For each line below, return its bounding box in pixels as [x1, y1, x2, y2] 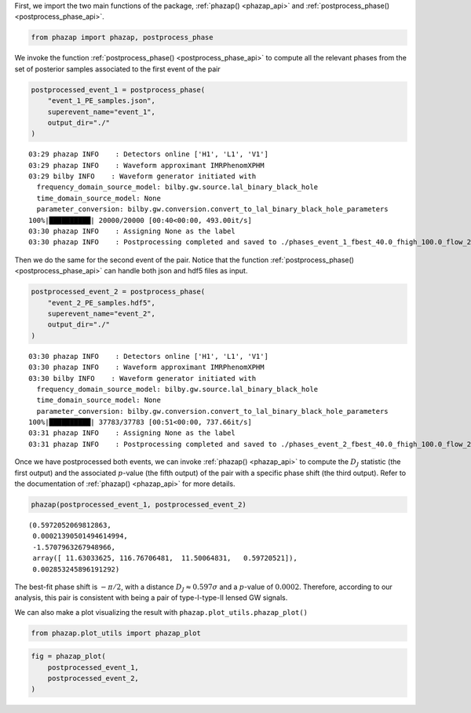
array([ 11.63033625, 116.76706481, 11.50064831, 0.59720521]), [32, 554, 298, 563]
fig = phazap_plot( [31, 652, 106, 661]
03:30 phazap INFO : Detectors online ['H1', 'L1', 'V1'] [28, 352, 268, 360]
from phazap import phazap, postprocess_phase [31, 33, 214, 42]
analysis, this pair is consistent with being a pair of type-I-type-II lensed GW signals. [14, 593, 288, 602]
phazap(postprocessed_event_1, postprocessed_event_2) [31, 500, 246, 509]
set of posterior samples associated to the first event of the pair [14, 64, 221, 74]
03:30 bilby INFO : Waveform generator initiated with [28, 374, 257, 382]
